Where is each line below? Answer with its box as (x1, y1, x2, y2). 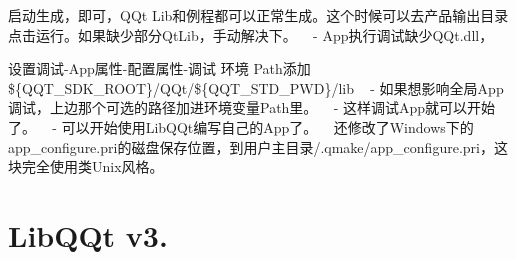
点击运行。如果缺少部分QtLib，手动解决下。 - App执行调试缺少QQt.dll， (8, 24, 494, 45)
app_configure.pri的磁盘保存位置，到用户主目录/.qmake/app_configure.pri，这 (8, 136, 508, 157)
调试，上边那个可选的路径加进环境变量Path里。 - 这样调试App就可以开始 (8, 97, 496, 118)
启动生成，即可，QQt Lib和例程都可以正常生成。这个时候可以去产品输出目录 (8, 5, 509, 25)
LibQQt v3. (8, 214, 168, 255)
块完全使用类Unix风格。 (8, 156, 164, 177)
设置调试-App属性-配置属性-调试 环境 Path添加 (8, 58, 311, 79)
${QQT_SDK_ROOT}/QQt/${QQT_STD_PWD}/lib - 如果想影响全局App (8, 77, 504, 98)
